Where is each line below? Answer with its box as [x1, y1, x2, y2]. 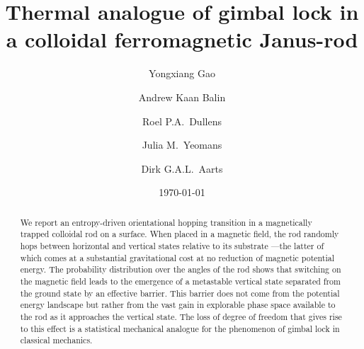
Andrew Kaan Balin [138, 89, 226, 104]
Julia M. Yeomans [142, 137, 222, 152]
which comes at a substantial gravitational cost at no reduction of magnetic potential [20, 251, 335, 263]
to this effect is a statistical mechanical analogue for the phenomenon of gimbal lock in [20, 322, 340, 334]
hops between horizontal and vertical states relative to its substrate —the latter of [20, 239, 324, 251]
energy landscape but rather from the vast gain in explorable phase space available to [20, 299, 336, 311]
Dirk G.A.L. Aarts [141, 161, 223, 176]
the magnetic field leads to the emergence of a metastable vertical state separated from [20, 275, 341, 287]
